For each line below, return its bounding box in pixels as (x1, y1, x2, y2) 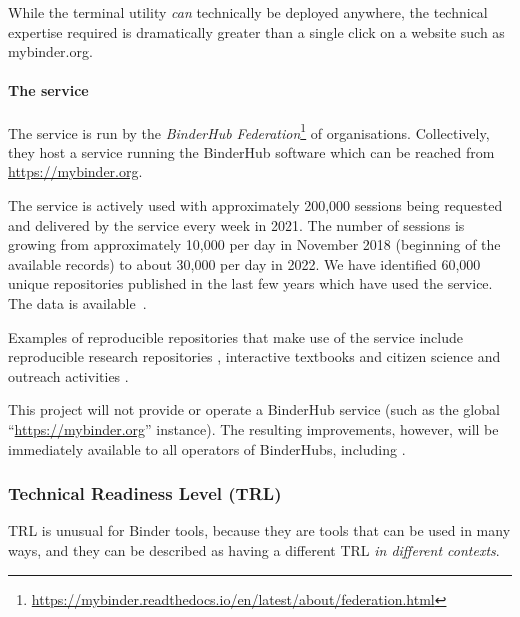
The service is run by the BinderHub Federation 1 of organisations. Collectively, (8, 119, 490, 143)
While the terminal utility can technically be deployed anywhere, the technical (8, 2, 488, 22)
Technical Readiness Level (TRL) (8, 481, 282, 506)
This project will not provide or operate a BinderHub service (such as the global (8, 399, 500, 420)
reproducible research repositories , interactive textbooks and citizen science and (8, 346, 501, 367)
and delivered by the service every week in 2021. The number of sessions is (8, 214, 465, 235)
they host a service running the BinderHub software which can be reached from (8, 141, 495, 162)
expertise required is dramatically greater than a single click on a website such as (8, 21, 505, 42)
